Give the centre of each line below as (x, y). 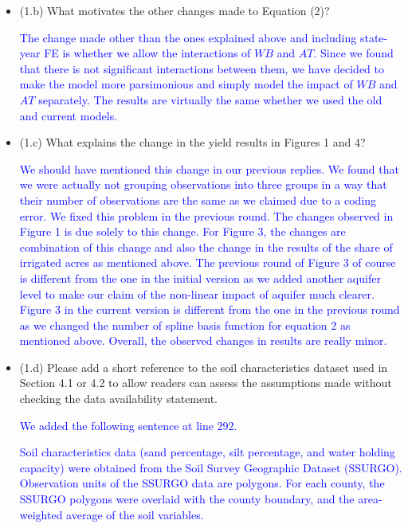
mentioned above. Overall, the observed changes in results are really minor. (203, 340)
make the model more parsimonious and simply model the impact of (186, 84)
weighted (41, 514)
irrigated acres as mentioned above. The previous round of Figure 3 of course (208, 262)
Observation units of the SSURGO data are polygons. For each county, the (202, 483)
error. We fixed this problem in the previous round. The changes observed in (206, 215)
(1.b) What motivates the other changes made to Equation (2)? (175, 10)
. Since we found (353, 53)
